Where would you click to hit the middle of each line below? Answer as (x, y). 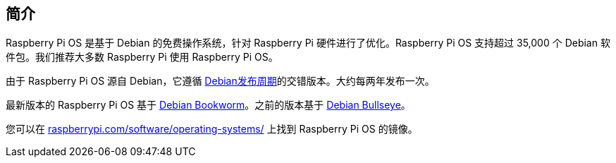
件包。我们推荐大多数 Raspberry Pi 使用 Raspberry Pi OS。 (142, 57)
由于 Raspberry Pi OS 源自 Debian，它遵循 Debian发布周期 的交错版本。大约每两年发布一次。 (220, 81)
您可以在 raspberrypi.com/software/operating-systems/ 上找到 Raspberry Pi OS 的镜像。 (212, 129)
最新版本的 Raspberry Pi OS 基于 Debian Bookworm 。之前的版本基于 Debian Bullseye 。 (208, 105)
